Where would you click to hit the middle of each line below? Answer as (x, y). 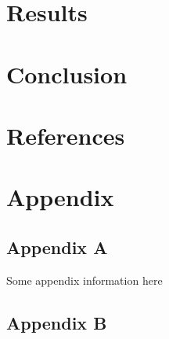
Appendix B (57, 322)
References (66, 135)
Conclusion (67, 74)
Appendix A (57, 247)
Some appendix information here (84, 280)
